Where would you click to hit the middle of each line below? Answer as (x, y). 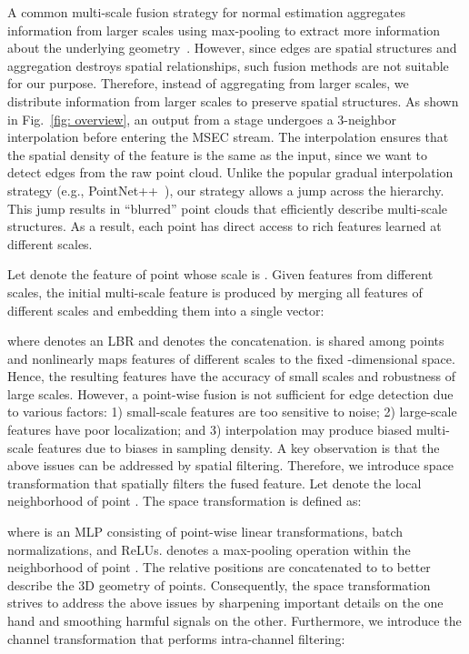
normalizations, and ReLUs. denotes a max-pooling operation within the (209, 549)
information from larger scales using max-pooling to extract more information (224, 30)
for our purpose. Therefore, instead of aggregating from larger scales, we (208, 83)
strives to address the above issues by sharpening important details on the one (225, 603)
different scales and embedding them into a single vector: (166, 310)
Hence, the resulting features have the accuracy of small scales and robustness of (232, 376)
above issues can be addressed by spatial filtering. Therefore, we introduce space (231, 465)
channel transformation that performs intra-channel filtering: (176, 638)
